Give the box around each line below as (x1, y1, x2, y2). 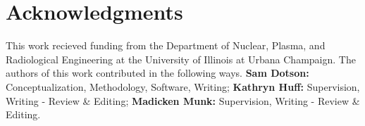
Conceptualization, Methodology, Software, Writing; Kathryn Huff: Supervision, (6, 79, 360, 94)
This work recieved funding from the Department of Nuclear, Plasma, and (6, 38, 326, 53)
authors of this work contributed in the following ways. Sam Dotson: (6, 65, 309, 80)
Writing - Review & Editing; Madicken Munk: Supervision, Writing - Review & (6, 93, 360, 108)
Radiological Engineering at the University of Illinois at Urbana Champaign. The (6, 51, 356, 66)
